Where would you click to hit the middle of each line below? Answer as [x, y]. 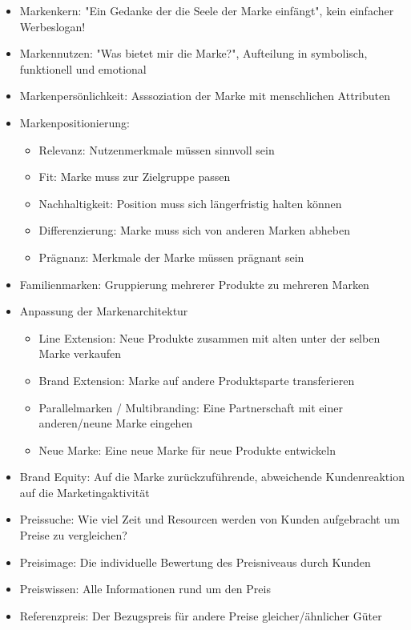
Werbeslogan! [52, 26]
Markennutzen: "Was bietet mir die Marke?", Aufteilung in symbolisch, [193, 53]
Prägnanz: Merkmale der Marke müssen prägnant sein [171, 257]
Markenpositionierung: [75, 122]
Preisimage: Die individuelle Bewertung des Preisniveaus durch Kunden [195, 562]
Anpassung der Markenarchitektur [104, 311]
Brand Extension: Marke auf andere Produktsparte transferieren [197, 380]
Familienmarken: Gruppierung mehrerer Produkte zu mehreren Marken [194, 284]
